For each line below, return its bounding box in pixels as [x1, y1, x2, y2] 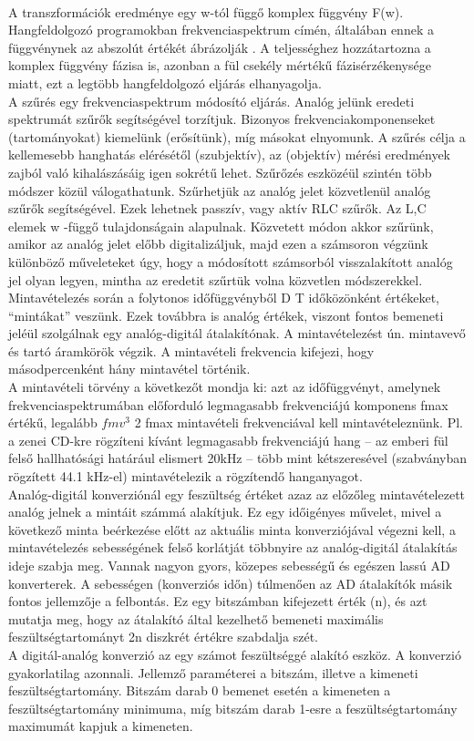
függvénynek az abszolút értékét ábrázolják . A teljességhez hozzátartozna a [8, 37, 431, 57]
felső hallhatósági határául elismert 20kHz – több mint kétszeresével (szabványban [8, 448, 467, 468]
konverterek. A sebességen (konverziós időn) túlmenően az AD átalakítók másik [8, 573, 453, 592]
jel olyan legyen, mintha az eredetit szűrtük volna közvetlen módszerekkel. [8, 270, 423, 289]
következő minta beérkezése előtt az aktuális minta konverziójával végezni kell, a [8, 520, 456, 539]
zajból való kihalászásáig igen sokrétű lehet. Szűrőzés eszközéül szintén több [8, 162, 432, 181]
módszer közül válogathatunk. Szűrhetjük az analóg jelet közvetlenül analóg [8, 180, 431, 200]
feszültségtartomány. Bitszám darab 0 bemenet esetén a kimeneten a [8, 681, 391, 700]
